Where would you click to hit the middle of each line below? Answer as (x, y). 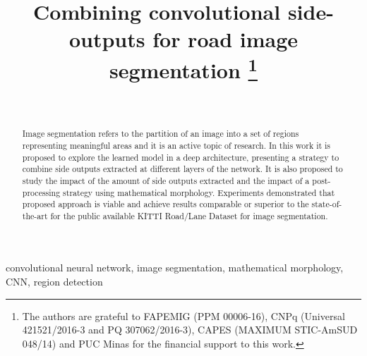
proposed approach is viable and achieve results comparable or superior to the (166, 204)
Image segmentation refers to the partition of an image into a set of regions (161, 134)
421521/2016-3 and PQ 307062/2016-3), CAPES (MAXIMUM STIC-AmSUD (190, 330)
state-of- (327, 204)
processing (41, 192)
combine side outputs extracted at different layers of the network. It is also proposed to (182, 169)
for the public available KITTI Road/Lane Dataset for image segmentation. (189, 215)
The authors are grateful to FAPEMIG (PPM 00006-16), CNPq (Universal (183, 315)
